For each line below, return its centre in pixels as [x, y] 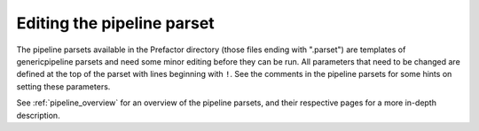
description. [39, 115]
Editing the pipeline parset [115, 23]
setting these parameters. [63, 86]
